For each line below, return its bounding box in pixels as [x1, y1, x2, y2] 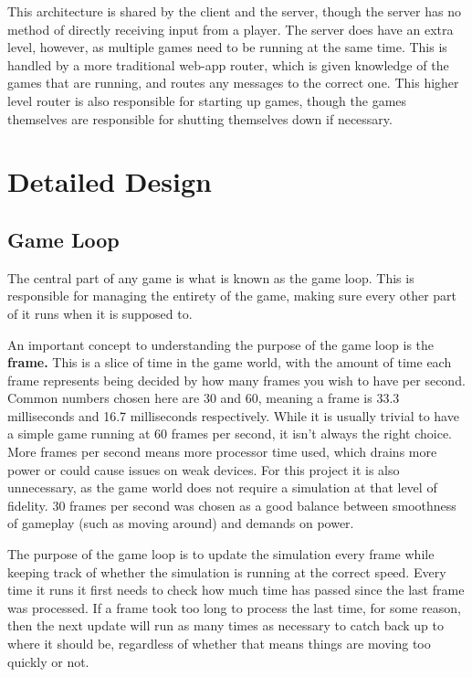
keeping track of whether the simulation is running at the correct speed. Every [7, 562, 446, 581]
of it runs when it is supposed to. [7, 303, 193, 323]
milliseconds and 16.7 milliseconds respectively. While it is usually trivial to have [7, 406, 459, 425]
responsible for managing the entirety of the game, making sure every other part [7, 286, 457, 305]
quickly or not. [7, 651, 89, 671]
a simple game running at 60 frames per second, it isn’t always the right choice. [7, 424, 453, 443]
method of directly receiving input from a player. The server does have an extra [7, 19, 454, 38]
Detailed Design [7, 163, 212, 200]
